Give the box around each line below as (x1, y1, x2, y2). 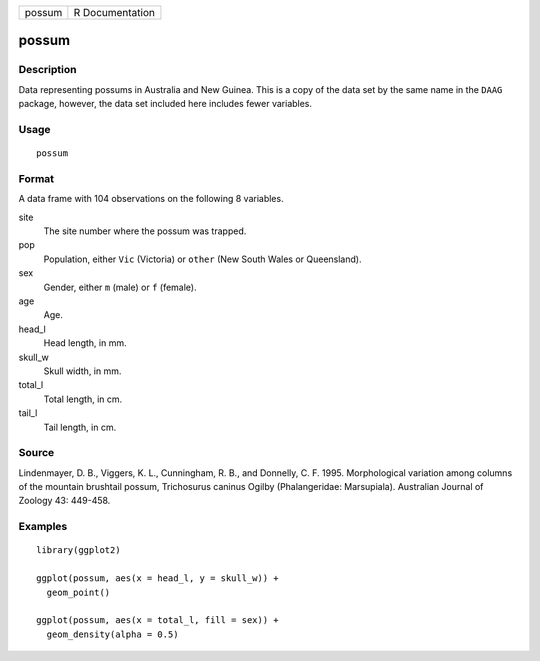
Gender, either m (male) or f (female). (43, 281, 197, 293)
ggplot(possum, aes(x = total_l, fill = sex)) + (36, 615, 279, 626)
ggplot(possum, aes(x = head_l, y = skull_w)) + (36, 573, 279, 584)
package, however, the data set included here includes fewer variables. (18, 98, 313, 110)
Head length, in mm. (43, 337, 127, 349)
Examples (18, 520, 68, 534)
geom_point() (46, 586, 111, 598)
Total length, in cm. (43, 393, 123, 405)
